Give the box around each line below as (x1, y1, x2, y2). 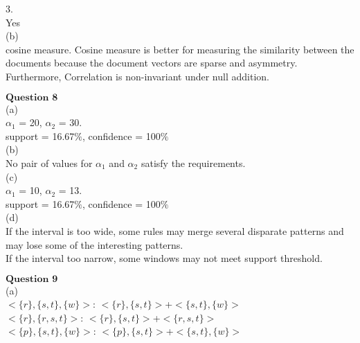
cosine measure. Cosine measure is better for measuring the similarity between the (6, 42, 354, 56)
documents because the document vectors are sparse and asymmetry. (6, 55, 298, 70)
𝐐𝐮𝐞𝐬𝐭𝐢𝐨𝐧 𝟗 (6, 274, 58, 284)
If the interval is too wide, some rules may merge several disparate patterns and (6, 223, 344, 238)
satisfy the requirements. (141, 155, 246, 170)
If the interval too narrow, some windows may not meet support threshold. (6, 251, 323, 265)
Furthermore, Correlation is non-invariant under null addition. (6, 69, 269, 83)
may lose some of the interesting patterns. (6, 237, 183, 252)
